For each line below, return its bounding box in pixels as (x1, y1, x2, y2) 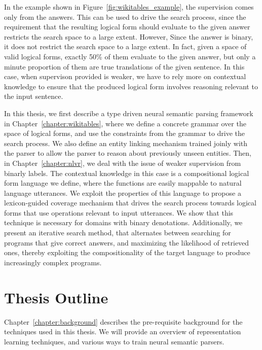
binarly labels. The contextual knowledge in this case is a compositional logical (4, 167, 249, 178)
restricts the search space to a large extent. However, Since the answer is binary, (4, 31, 253, 42)
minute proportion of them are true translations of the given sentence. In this (4, 61, 245, 72)
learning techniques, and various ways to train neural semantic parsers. (4, 336, 224, 346)
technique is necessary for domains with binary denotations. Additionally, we (4, 217, 243, 228)
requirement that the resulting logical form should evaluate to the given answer (4, 21, 250, 32)
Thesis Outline (4, 287, 108, 307)
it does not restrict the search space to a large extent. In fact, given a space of (4, 41, 247, 52)
